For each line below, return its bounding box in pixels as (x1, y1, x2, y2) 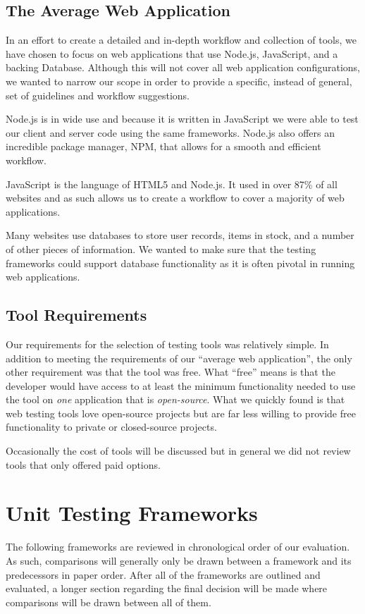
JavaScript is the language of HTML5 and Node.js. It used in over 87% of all (6, 176, 338, 191)
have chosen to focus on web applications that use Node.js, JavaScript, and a (6, 46, 338, 61)
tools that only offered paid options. (6, 457, 161, 472)
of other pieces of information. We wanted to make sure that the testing (6, 241, 316, 256)
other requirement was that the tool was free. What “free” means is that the (6, 364, 335, 379)
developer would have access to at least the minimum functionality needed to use (6, 378, 356, 393)
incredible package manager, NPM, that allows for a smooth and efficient (6, 139, 321, 154)
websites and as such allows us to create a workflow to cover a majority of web (6, 190, 345, 205)
